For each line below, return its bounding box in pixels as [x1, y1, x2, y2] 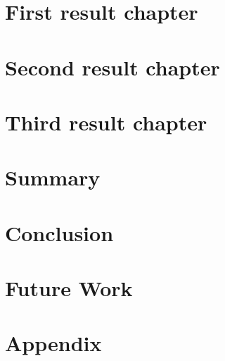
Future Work [5, 274, 133, 302]
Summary [5, 163, 101, 192]
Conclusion [5, 218, 114, 247]
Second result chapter [5, 52, 220, 81]
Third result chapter [5, 107, 207, 136]
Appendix [5, 329, 102, 357]
